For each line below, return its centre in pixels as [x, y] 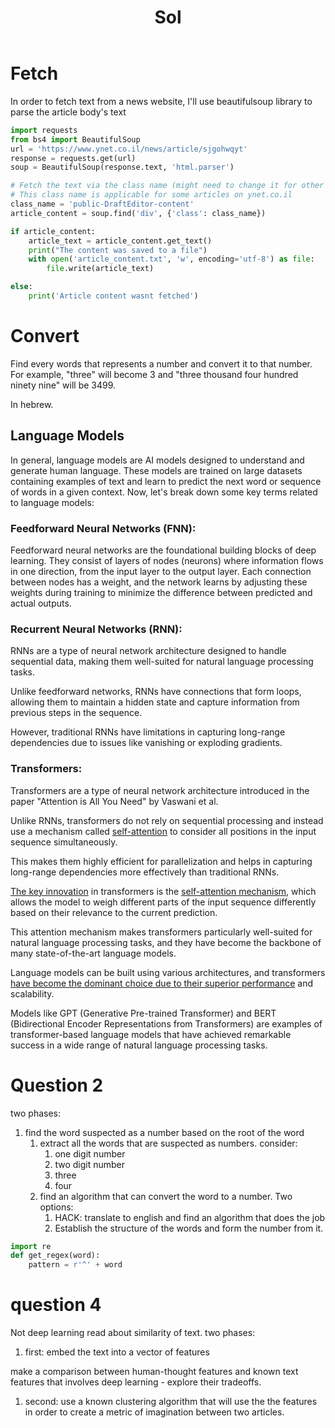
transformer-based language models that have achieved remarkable [151, 1034]
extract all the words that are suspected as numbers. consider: [168, 1143]
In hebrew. [32, 404]
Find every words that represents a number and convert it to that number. [161, 363]
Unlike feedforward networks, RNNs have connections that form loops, [156, 692]
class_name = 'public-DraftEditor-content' [102, 204]
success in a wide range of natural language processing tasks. [139, 1045]
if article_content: [53, 231]
